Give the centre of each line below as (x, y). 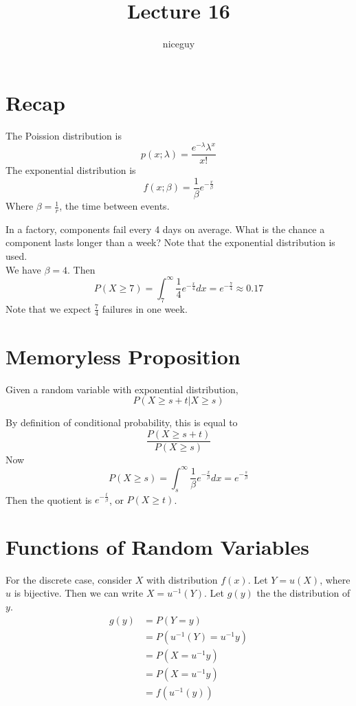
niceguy (179, 44)
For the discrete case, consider (69, 579)
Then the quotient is (49, 499)
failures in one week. (145, 308)
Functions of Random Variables (157, 546)
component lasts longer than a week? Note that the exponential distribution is (170, 242)
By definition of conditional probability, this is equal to (122, 422)
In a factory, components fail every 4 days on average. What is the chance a (165, 229)
